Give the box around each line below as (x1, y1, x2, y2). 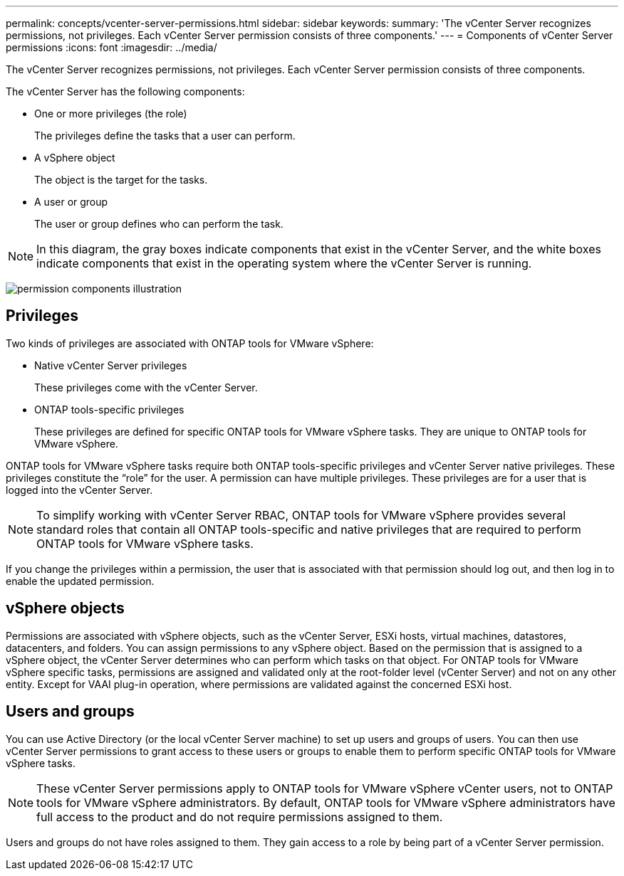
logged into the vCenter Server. (6, 483, 153, 496)
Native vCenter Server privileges (34, 359, 187, 371)
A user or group (34, 196, 108, 208)
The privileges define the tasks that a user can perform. (34, 130, 296, 142)
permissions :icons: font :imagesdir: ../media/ (6, 41, 217, 53)
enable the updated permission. (6, 574, 155, 587)
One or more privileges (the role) (34, 107, 187, 120)
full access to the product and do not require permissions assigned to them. (36, 809, 443, 824)
